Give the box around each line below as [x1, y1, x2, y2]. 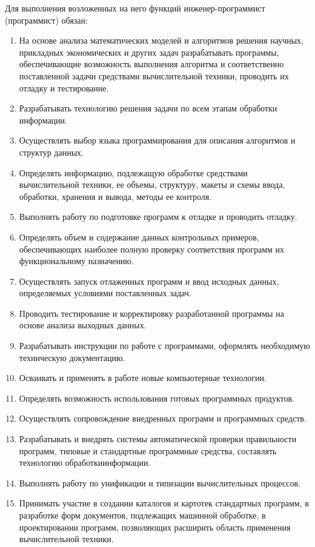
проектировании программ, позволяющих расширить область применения [19, 520, 291, 533]
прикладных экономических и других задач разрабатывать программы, [19, 45, 279, 58]
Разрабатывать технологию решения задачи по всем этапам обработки [19, 102, 277, 114]
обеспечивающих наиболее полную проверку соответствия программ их [19, 242, 285, 255]
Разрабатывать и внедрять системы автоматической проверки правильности [19, 433, 297, 445]
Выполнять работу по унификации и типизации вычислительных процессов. [19, 476, 300, 489]
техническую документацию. [19, 351, 125, 363]
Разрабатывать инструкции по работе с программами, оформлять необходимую [19, 339, 310, 352]
